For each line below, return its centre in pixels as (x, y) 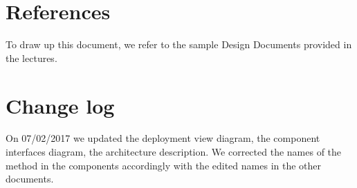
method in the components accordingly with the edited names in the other (164, 165)
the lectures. (31, 58)
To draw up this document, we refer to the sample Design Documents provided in (179, 44)
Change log (60, 105)
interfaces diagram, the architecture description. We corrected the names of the (174, 152)
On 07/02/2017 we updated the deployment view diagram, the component (163, 138)
